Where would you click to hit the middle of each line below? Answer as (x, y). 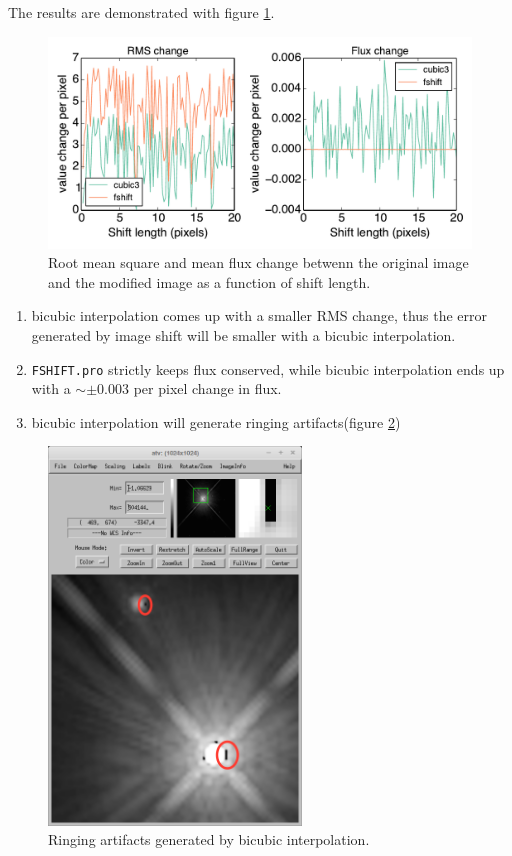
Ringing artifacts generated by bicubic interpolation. (209, 839)
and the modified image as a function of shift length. (209, 281)
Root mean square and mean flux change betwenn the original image (258, 262)
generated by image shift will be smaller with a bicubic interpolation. (243, 334)
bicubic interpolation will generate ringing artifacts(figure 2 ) (216, 421)
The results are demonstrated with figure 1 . (141, 12)
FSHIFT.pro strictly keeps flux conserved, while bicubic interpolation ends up (268, 368)
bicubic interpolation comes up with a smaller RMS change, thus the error (259, 315)
